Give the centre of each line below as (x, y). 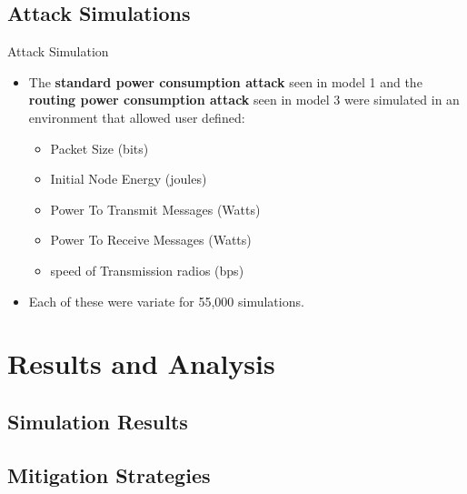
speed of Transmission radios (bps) (147, 270)
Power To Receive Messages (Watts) (151, 240)
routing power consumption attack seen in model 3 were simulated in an (244, 100)
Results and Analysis (141, 363)
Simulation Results (98, 421)
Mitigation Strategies (109, 474)
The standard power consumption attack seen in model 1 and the (225, 81)
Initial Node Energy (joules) (129, 179)
